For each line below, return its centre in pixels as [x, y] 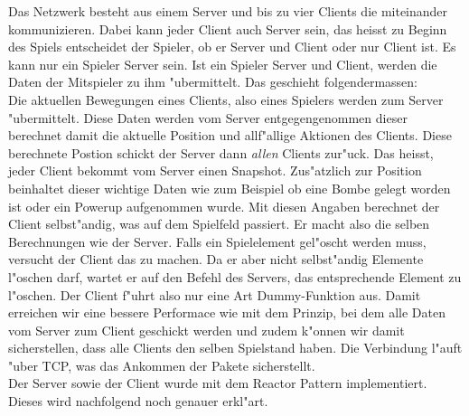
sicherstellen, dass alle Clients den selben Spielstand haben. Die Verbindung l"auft [235, 348]
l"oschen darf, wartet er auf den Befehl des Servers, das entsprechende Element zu [235, 276]
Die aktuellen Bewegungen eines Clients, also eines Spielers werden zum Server [226, 99]
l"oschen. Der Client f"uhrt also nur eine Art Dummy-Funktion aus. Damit [215, 294]
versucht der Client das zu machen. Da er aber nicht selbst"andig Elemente [216, 259]
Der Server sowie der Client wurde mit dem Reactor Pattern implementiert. [218, 383]
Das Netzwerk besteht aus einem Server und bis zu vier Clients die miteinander [228, 11]
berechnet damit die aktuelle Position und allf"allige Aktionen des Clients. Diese [230, 135]
